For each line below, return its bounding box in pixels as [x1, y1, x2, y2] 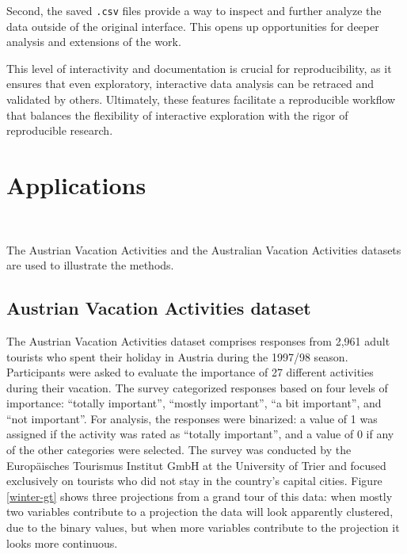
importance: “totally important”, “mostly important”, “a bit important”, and [6, 395, 382, 411]
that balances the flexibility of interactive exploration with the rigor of [6, 106, 348, 123]
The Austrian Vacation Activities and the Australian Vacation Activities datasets [6, 241, 401, 258]
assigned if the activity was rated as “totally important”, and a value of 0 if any [6, 426, 394, 442]
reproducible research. [6, 122, 113, 139]
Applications [6, 169, 146, 201]
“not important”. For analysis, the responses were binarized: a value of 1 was [6, 410, 378, 426]
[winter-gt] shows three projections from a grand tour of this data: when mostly [6, 487, 393, 504]
